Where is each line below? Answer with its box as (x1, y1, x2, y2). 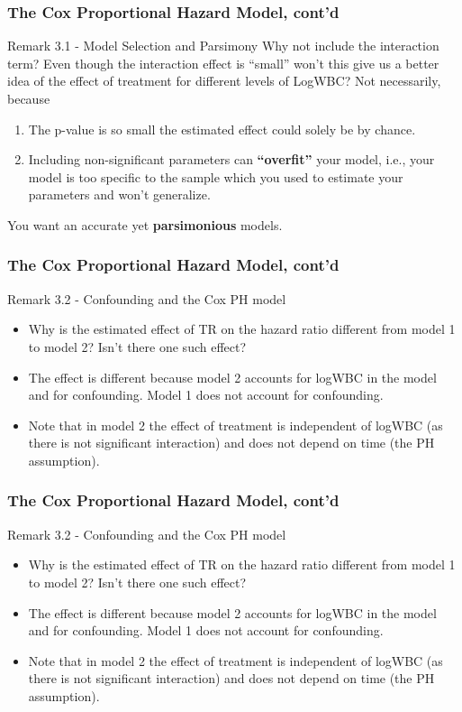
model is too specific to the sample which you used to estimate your (28, 167, 403, 186)
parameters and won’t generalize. (28, 185, 211, 204)
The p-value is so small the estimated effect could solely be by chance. (28, 119, 416, 138)
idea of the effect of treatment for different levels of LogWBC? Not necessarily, (7, 71, 441, 90)
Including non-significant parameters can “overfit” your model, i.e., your (28, 150, 435, 169)
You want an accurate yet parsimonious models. (7, 215, 283, 234)
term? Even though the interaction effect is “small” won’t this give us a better (7, 53, 439, 72)
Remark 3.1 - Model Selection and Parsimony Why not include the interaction (7, 36, 439, 55)
